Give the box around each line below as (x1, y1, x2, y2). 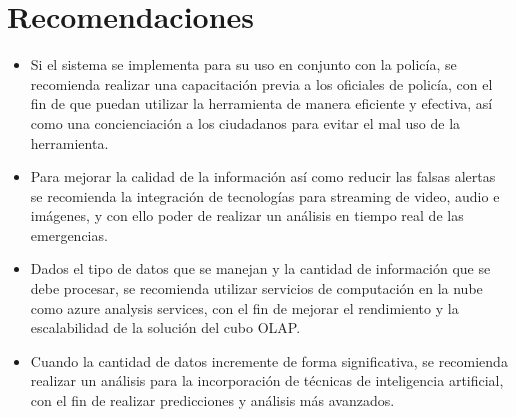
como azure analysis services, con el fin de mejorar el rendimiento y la (30, 297, 459, 318)
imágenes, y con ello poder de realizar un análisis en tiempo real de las (30, 205, 464, 226)
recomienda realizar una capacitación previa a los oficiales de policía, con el (30, 73, 493, 94)
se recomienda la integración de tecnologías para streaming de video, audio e (30, 185, 500, 206)
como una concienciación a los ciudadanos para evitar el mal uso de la (30, 112, 461, 133)
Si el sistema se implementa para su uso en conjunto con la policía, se (30, 54, 457, 75)
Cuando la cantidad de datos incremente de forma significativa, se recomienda (30, 350, 508, 371)
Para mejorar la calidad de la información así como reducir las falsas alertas (30, 166, 496, 187)
